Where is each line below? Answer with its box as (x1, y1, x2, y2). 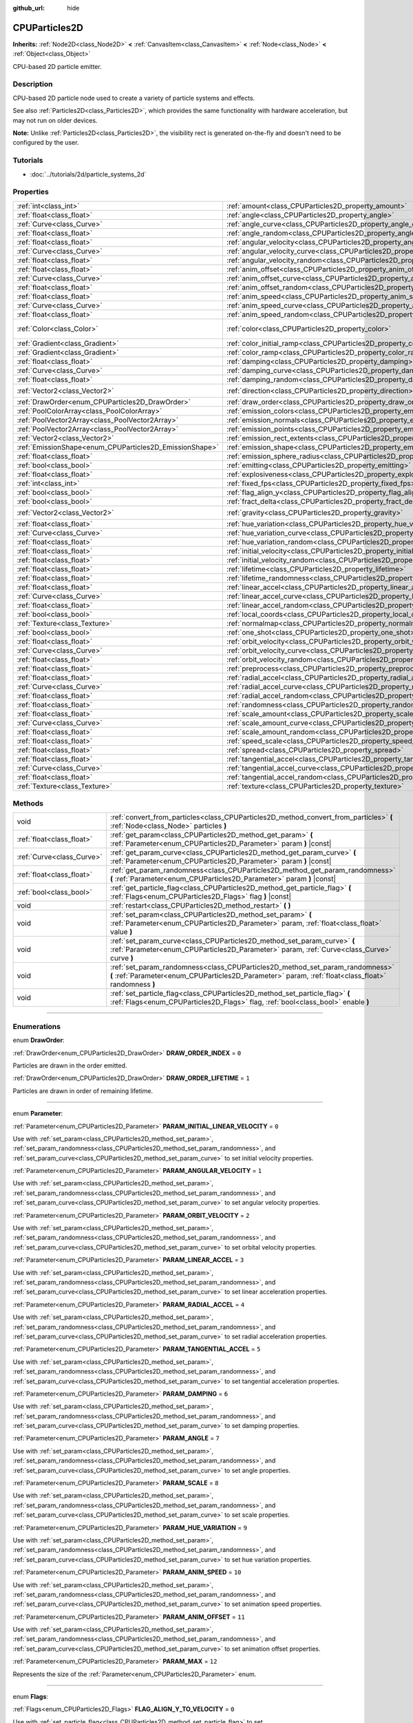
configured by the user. (12, 139, 79, 147)
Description (12, 79, 53, 89)
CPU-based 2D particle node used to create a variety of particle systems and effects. (12, 94, 255, 102)
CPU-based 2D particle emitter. (12, 62, 103, 70)
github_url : (12, 4, 45, 12)
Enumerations (12, 1021, 61, 1031)
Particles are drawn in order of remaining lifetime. (12, 1086, 153, 1095)
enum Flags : (12, 1693, 48, 1701)
